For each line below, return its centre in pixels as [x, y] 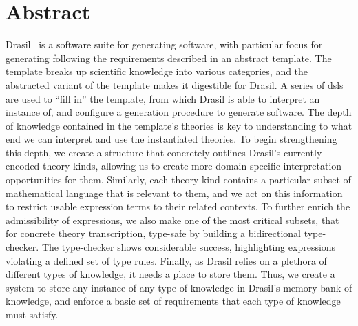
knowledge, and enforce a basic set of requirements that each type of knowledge [173, 301]
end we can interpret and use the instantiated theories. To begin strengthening [171, 139]
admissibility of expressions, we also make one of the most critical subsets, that [172, 220]
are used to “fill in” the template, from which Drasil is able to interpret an [163, 98]
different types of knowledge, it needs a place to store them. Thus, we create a [170, 274]
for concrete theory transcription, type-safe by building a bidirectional [154, 233]
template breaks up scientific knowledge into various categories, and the [157, 71]
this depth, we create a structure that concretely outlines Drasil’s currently [164, 152]
